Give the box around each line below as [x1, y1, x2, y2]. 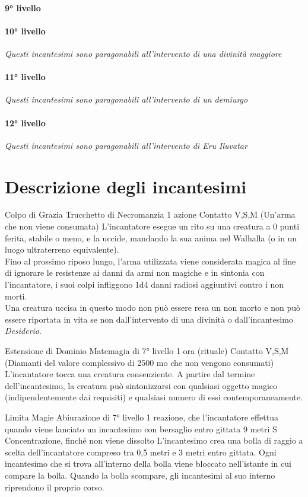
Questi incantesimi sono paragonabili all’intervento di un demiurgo [5, 93, 248, 106]
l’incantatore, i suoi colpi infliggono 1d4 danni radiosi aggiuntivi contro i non [5, 278, 284, 291]
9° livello [5, 1, 41, 14]
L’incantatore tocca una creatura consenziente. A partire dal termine [5, 368, 255, 380]
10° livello [5, 24, 46, 37]
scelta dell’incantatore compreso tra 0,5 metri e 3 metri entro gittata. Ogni [5, 445, 277, 458]
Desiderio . [5, 324, 42, 337]
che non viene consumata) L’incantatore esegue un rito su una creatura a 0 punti [5, 220, 300, 232]
